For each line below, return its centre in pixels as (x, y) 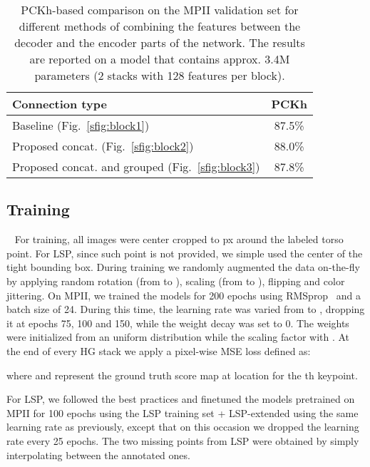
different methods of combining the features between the (160, 26)
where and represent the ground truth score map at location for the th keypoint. (182, 375)
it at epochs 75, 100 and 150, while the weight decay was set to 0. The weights (178, 323)
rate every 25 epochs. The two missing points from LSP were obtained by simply (183, 440)
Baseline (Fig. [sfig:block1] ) (81, 125)
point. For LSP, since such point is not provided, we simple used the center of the (185, 253)
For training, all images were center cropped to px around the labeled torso (179, 239)
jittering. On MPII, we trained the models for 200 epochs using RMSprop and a (184, 295)
